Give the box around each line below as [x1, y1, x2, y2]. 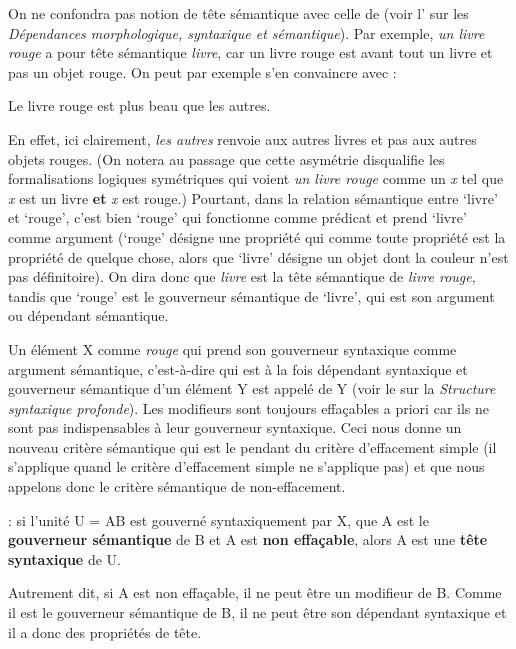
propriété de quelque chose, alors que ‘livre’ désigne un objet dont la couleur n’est [8, 246, 509, 267]
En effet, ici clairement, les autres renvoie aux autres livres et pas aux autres [8, 128, 477, 149]
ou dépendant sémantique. [8, 305, 169, 326]
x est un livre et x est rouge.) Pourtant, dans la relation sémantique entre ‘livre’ [8, 187, 498, 208]
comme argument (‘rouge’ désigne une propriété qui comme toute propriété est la [8, 226, 506, 247]
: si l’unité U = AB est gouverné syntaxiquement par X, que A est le [8, 509, 429, 530]
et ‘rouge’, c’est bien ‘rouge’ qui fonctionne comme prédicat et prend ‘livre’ [8, 207, 467, 228]
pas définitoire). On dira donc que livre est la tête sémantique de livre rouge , [8, 266, 476, 287]
